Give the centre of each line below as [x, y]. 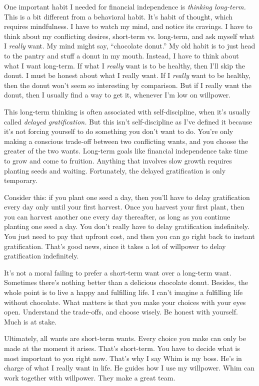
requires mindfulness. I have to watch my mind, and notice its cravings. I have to [128, 26]
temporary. [21, 180]
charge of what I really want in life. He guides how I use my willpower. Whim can [129, 368]
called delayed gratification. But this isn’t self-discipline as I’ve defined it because [128, 121]
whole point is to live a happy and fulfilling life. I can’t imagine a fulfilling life [123, 292]
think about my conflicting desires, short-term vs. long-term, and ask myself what [129, 36]
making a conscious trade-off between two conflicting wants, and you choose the [126, 141]
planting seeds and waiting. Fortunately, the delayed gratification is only [115, 170]
